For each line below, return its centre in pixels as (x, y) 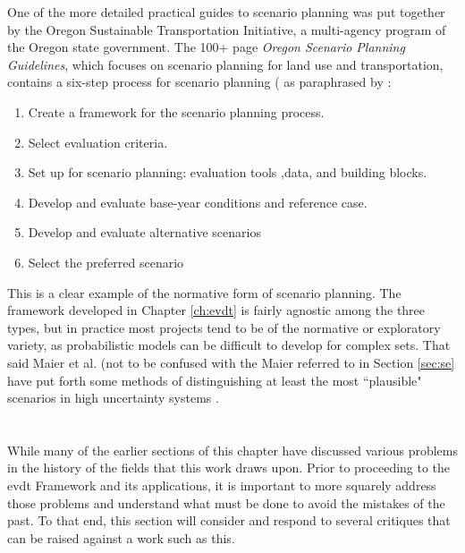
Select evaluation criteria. (98, 142)
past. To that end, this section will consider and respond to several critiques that (229, 520)
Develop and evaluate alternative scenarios (144, 232)
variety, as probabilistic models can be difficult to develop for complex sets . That (229, 345)
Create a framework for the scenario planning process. (176, 111)
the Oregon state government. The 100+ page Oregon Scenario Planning (206, 47)
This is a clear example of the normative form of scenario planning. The (204, 292)
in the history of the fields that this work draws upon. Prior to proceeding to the (229, 468)
